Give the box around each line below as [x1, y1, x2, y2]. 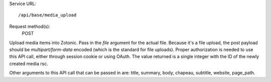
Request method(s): [9, 23, 50, 29]
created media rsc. [9, 60, 49, 66]
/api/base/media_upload [18, 12, 77, 18]
